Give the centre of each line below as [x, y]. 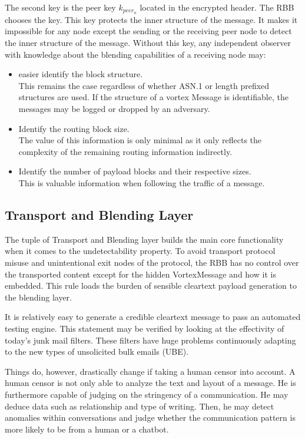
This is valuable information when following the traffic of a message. [142, 182]
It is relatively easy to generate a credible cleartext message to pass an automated [153, 317]
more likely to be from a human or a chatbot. [87, 429]
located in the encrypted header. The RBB [217, 7]
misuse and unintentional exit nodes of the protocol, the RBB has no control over [152, 262]
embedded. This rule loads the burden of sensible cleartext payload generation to [151, 285]
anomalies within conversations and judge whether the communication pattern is [150, 417]
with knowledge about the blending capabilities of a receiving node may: [135, 54]
